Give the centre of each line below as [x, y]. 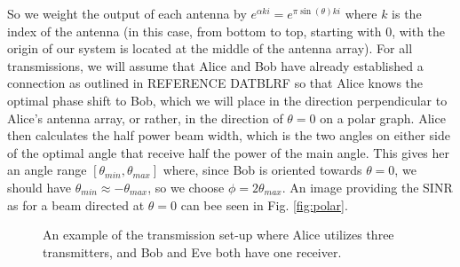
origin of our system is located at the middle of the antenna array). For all [210, 48]
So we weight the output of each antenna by [127, 13]
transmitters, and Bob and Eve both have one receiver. [192, 251]
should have [40, 187]
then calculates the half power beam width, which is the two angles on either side [229, 135]
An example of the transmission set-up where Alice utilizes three [218, 235]
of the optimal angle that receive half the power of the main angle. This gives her [229, 152]
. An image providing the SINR [367, 187]
